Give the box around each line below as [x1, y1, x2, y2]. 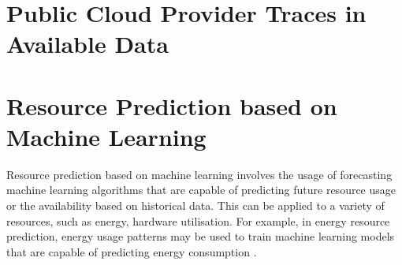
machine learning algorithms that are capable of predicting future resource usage [6, 181, 396, 198]
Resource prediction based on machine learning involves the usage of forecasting [6, 166, 393, 182]
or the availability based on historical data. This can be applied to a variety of [6, 197, 385, 214]
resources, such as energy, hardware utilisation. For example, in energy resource [6, 212, 390, 229]
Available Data [6, 28, 169, 60]
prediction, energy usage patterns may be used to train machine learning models [6, 228, 395, 244]
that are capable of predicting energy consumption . [6, 243, 257, 259]
